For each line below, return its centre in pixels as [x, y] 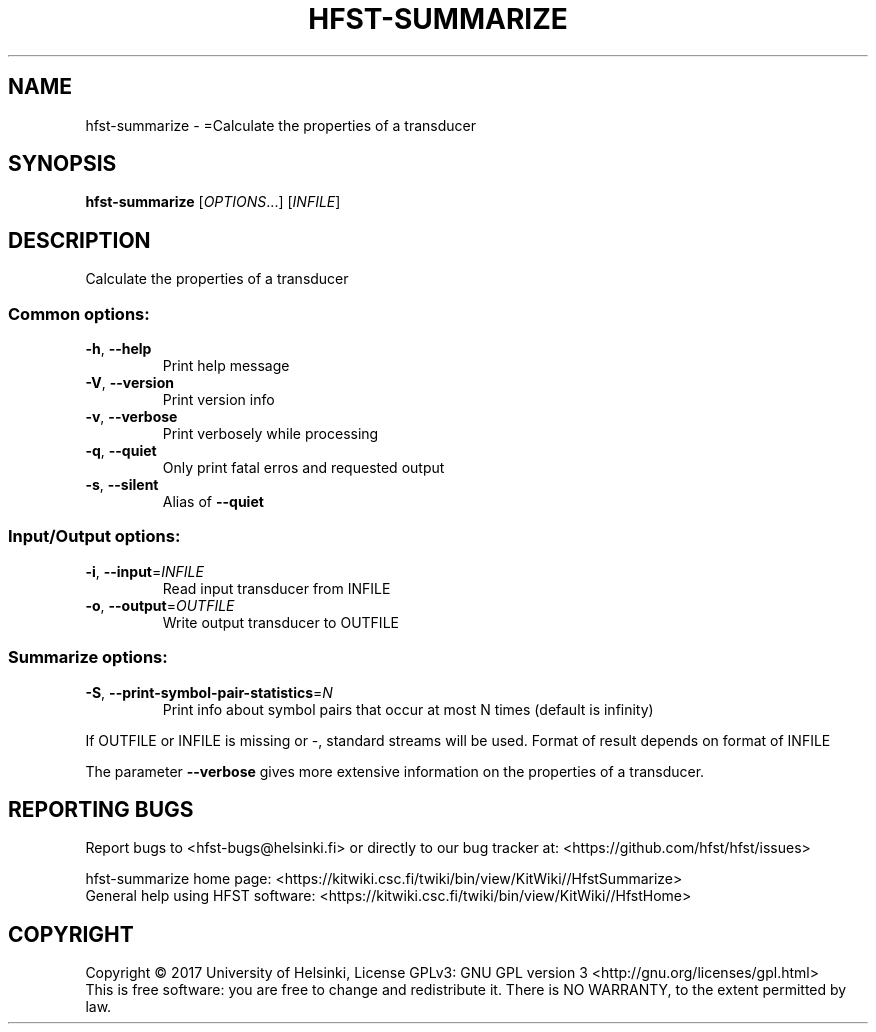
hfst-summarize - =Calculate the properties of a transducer [280, 125]
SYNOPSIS [62, 164]
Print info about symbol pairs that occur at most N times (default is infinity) [408, 709]
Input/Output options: [94, 536]
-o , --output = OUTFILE [160, 605]
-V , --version [129, 383]
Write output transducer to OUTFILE [280, 622]
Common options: [79, 313]
